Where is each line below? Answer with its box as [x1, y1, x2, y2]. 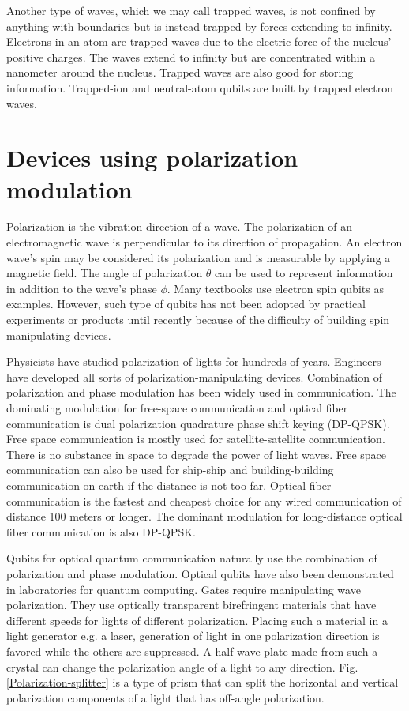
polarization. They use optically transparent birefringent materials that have [6, 596, 377, 613]
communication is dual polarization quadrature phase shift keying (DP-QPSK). [6, 415, 390, 431]
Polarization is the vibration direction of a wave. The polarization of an [6, 218, 352, 235]
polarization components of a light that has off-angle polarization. [6, 689, 325, 705]
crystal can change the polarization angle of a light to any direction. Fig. [6, 658, 358, 675]
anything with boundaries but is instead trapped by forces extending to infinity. [6, 17, 392, 34]
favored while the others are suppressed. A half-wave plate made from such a [6, 642, 378, 659]
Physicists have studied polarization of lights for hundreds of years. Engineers [6, 353, 381, 370]
